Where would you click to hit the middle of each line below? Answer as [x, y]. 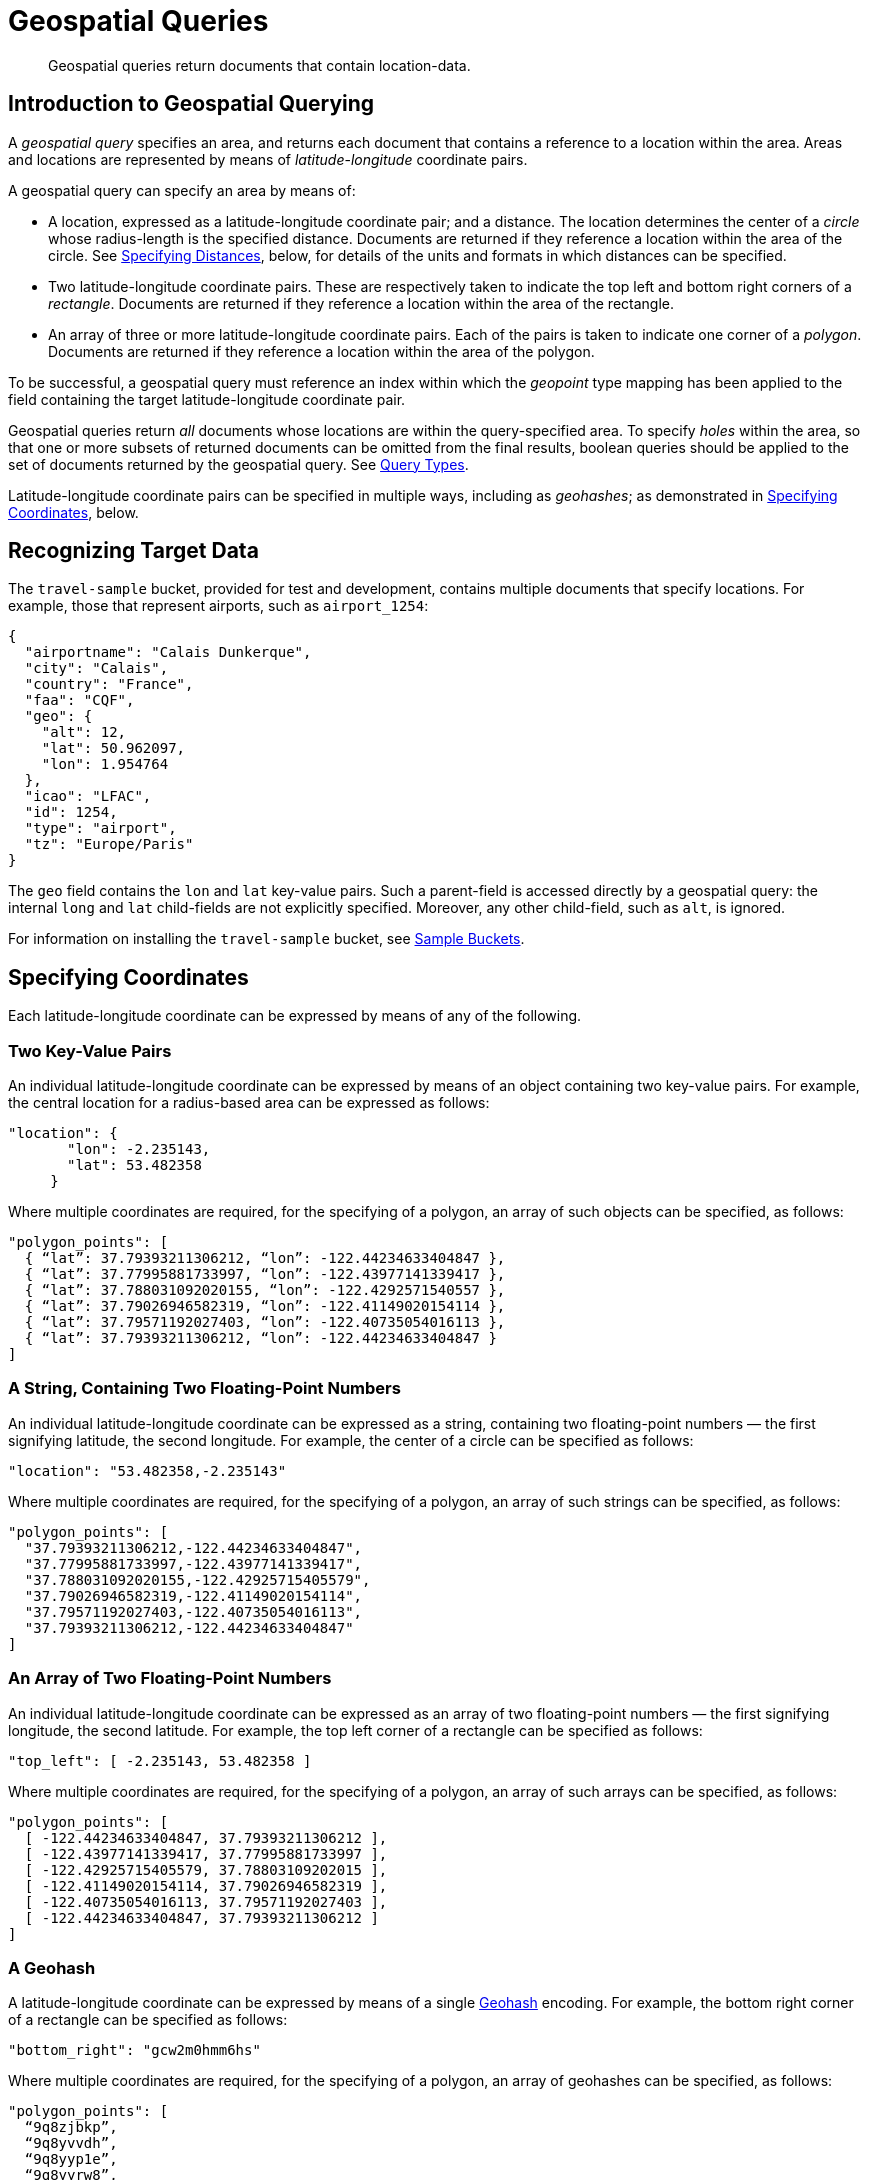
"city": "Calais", [96, 668]
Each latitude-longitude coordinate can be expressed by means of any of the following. [295, 1016]
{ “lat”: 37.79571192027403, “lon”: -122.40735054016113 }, [265, 1322]
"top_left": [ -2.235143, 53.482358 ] [160, 1760]
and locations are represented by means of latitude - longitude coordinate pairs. [268, 159]
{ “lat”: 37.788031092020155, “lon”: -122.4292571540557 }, [265, 1290]
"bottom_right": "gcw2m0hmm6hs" [134, 2050]
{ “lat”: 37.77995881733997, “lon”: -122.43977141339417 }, [265, 1274]
